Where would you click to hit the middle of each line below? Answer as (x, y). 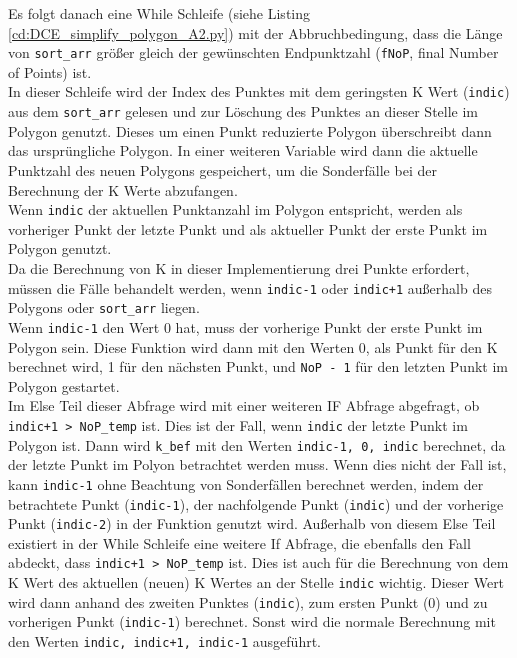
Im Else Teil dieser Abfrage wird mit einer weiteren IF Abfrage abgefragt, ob (244, 405)
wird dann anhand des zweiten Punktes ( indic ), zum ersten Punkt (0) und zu (248, 601)
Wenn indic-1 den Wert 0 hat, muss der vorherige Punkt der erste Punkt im (245, 326)
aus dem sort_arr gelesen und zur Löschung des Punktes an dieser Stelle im (243, 111)
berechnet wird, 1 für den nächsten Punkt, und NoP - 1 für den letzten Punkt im (258, 366)
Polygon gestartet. (64, 385)
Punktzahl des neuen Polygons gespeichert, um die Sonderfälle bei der (222, 169)
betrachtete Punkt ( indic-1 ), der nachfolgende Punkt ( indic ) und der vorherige (256, 503)
